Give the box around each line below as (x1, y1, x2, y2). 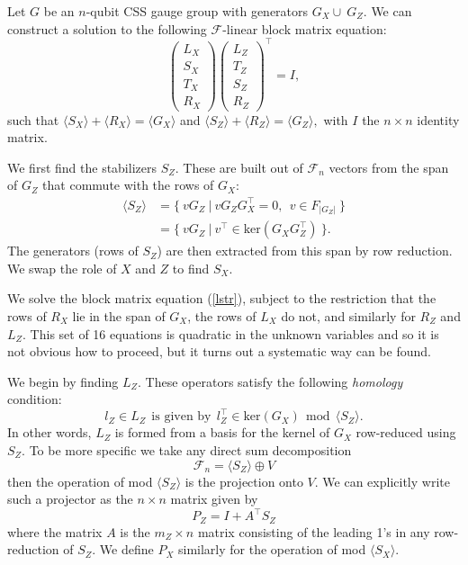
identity (417, 110, 460, 129)
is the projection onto (184, 471, 303, 490)
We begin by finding (7, 372, 119, 390)
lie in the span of (72, 306, 166, 325)
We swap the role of (7, 258, 117, 277)
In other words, (7, 423, 92, 442)
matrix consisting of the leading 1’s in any (197, 522, 430, 541)
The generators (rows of (7, 241, 139, 260)
